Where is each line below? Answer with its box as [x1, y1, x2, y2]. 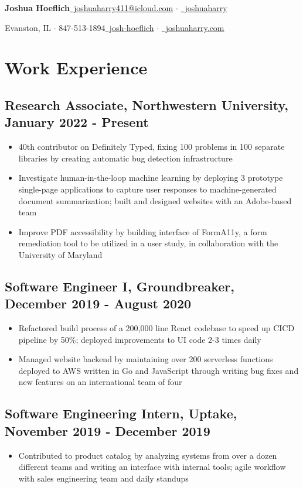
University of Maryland [18, 248, 103, 260]
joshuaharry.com [165, 21, 224, 33]
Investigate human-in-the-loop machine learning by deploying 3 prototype [18, 171, 283, 184]
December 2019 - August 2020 [5, 294, 192, 312]
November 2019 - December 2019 [5, 421, 210, 439]
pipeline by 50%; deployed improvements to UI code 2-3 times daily [18, 333, 261, 345]
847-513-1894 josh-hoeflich [59, 21, 154, 33]
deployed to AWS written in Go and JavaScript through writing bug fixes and [18, 364, 299, 376]
